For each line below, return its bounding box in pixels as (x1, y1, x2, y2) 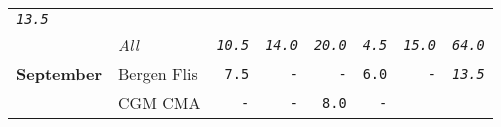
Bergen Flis (118, 62, 198, 85)
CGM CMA (118, 91, 201, 114)
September (16, 62, 103, 85)
